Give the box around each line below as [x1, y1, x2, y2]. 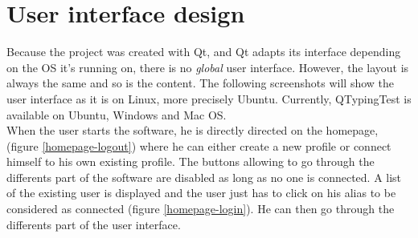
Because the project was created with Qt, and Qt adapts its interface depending [6, 43, 401, 60]
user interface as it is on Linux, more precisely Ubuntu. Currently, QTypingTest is [6, 90, 412, 107]
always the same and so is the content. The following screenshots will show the [6, 75, 395, 91]
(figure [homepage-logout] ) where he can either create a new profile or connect [6, 137, 391, 154]
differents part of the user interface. [6, 216, 181, 232]
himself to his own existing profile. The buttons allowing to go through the [6, 153, 375, 170]
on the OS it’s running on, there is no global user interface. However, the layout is [6, 58, 409, 75]
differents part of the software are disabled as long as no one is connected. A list [6, 168, 402, 185]
